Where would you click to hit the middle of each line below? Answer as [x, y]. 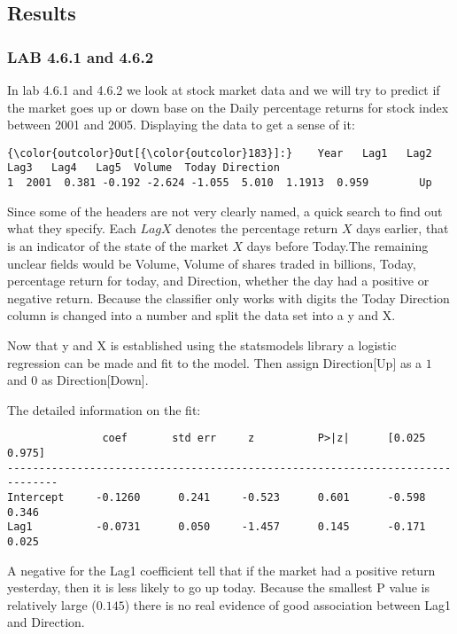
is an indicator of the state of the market [118, 245]
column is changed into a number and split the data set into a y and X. [201, 315]
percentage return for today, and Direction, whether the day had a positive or [218, 281]
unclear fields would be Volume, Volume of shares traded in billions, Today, [212, 263]
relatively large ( [52, 604]
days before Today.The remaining [337, 245]
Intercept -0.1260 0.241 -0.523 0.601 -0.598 [217, 497]
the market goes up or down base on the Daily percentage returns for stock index [228, 107]
